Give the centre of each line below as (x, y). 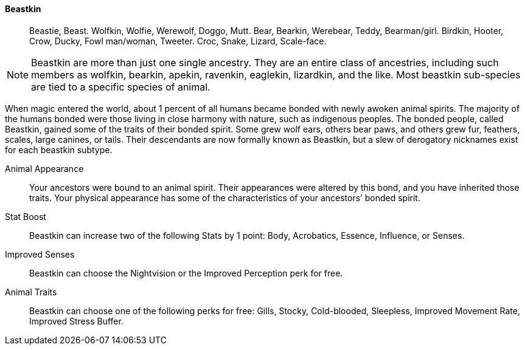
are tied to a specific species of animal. (121, 87)
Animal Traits (31, 292)
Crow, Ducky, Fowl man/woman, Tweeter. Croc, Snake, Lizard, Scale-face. (178, 41)
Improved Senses (40, 254)
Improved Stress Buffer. (76, 321)
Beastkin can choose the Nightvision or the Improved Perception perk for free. (186, 273)
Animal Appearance (44, 168)
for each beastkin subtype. (59, 149)
